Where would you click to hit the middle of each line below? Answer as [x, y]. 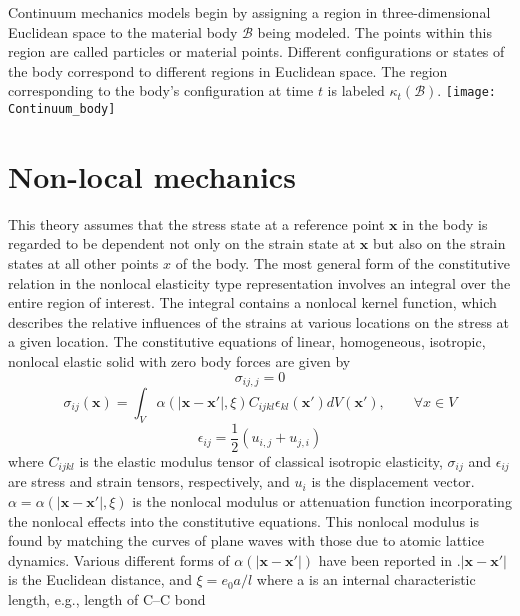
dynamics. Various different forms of [119, 559]
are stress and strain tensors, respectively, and [149, 481]
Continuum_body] [62, 109]
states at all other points [83, 263]
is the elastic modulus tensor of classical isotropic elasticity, [261, 460]
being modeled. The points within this [374, 31]
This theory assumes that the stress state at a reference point [196, 223]
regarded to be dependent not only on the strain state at [182, 243]
